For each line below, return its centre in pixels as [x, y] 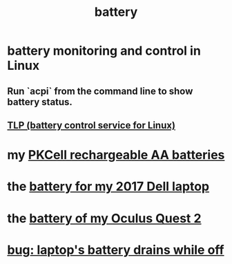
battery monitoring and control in [104, 51]
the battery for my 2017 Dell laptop [108, 187]
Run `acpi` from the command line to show [100, 91]
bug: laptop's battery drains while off [116, 250]
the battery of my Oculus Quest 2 [104, 218]
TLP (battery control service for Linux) [91, 125]
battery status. [40, 102]
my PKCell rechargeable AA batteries [116, 155]
